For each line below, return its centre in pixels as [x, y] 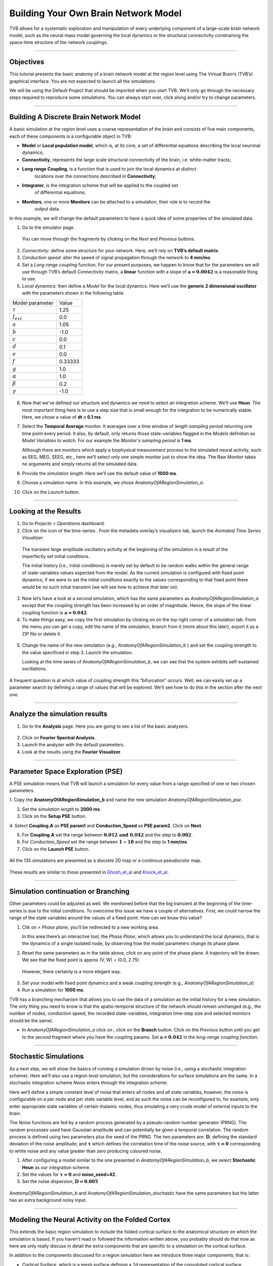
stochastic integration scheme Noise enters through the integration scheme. [88, 1083]
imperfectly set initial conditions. [56, 556]
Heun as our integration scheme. [56, 1167]
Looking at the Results [45, 511]
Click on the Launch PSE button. [56, 849]
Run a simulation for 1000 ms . [53, 990]
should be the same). [31, 1020]
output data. [47, 209]
